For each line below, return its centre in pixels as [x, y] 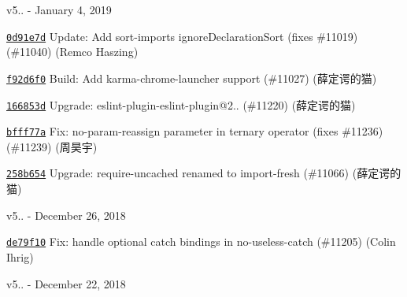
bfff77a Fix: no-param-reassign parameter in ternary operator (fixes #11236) [195, 131]
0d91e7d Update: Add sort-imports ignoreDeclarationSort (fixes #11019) [182, 36]
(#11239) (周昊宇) [52, 146]
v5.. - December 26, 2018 [66, 215]
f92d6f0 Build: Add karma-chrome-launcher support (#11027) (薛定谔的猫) [192, 78]
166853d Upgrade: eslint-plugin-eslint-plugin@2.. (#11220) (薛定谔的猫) [181, 104]
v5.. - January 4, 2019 [59, 9]
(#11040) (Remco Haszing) [72, 52]
